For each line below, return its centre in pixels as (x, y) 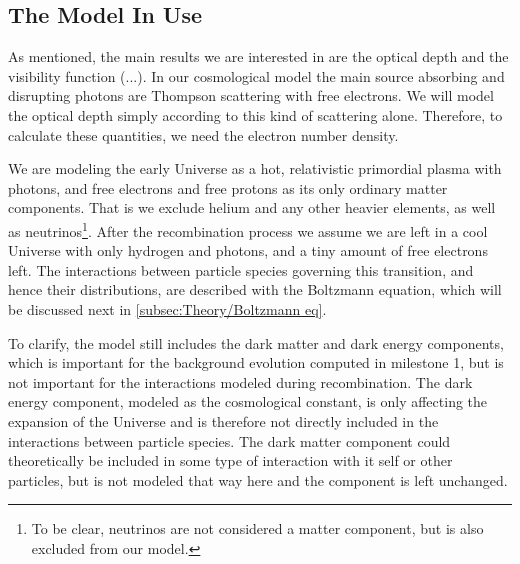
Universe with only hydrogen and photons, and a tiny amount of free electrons (248, 250)
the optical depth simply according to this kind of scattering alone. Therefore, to (255, 114)
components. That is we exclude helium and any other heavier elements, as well (252, 207)
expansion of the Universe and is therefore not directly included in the (223, 420)
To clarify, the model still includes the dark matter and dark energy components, (256, 342)
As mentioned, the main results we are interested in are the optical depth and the (258, 56)
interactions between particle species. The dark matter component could (229, 440)
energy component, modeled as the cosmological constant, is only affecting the (248, 401)
